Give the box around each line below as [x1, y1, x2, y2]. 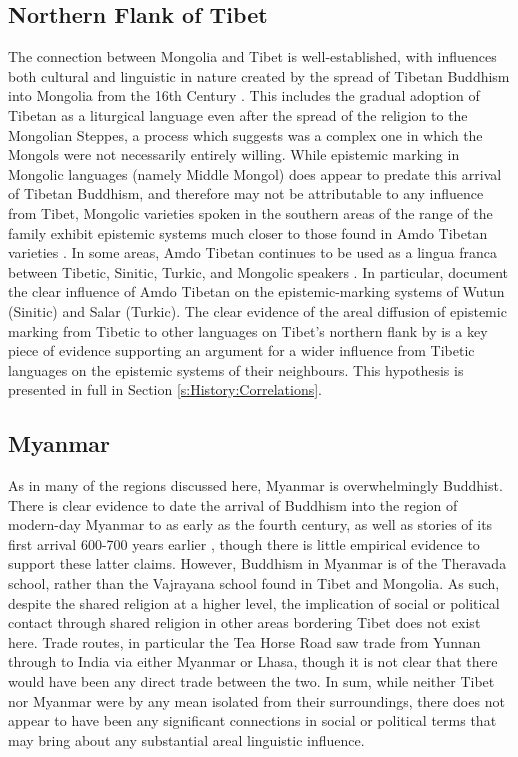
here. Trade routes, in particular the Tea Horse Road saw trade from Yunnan [8, 631, 481, 652]
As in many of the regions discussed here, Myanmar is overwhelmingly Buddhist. [8, 475, 503, 496]
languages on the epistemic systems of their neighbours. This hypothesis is [8, 359, 464, 380]
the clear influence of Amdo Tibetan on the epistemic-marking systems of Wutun [8, 281, 505, 302]
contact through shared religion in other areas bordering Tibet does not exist [8, 612, 481, 633]
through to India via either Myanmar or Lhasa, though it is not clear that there [8, 651, 498, 672]
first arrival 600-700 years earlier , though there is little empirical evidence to [8, 533, 480, 554]
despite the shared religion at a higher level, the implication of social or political [8, 592, 500, 613]
